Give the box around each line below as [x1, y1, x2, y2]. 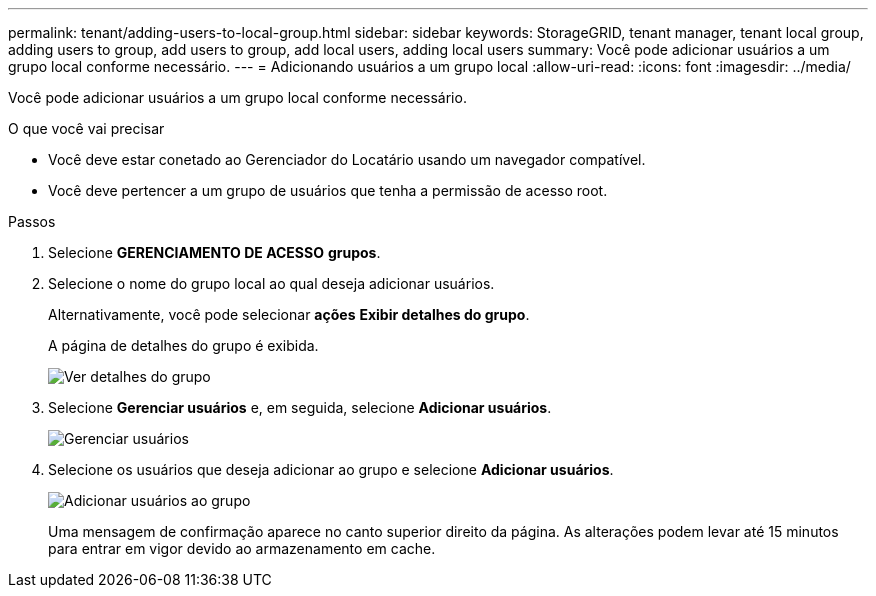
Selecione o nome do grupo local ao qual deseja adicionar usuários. [48, 275, 495, 292]
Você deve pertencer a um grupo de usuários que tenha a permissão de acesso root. [48, 182, 608, 199]
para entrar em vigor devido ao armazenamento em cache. [48, 540, 436, 557]
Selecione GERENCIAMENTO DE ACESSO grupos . [48, 244, 381, 261]
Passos [8, 213, 56, 230]
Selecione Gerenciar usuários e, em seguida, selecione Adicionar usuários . [48, 399, 552, 416]
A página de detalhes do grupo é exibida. [48, 337, 319, 354]
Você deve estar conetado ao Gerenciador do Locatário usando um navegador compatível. [48, 151, 646, 168]
